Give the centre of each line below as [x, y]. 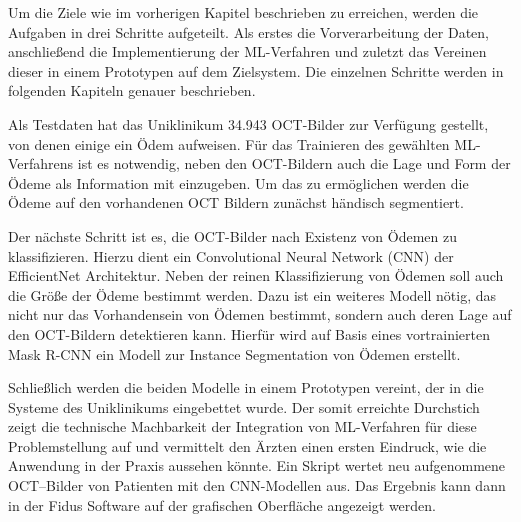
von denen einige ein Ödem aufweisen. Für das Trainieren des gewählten [229, 143]
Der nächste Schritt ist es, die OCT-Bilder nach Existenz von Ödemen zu [232, 235]
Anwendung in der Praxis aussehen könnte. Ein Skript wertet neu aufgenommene [257, 465]
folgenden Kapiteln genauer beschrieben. [132, 90]
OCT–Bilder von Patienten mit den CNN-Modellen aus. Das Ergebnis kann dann [257, 485]
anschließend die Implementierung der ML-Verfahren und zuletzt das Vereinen [247, 51]
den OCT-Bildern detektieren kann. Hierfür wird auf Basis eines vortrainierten [249, 333]
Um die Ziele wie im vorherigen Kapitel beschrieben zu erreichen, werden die [243, 12]
